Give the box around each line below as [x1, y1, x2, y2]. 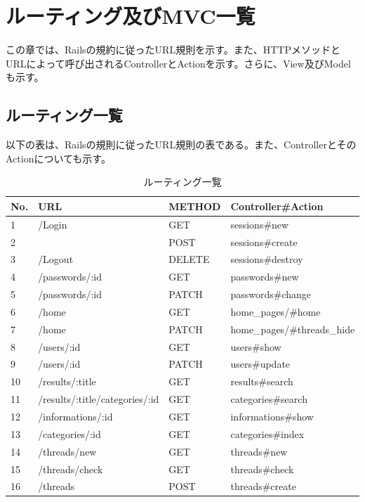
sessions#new [230, 217, 289, 231]
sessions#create [230, 234, 298, 249]
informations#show [230, 409, 314, 424]
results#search [230, 374, 293, 389]
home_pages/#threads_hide [230, 321, 355, 336]
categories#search [230, 392, 307, 406]
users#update [230, 356, 291, 371]
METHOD [168, 198, 221, 213]
